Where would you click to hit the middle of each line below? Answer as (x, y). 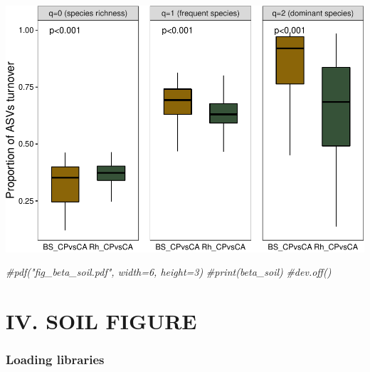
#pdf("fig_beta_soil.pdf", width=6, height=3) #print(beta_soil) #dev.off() (169, 272)
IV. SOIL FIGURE (101, 321)
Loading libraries (55, 360)
